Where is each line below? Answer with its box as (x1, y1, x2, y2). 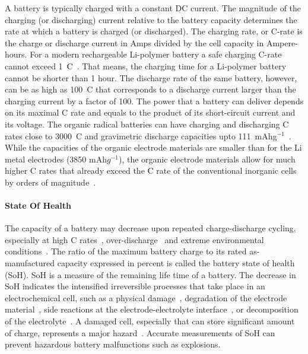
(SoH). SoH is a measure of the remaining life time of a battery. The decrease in (5, 268, 296, 280)
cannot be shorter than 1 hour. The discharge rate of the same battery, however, (5, 71, 297, 84)
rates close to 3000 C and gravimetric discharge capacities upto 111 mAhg (5, 129, 277, 142)
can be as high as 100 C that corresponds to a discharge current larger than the (5, 83, 296, 95)
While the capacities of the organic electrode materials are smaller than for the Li (5, 141, 302, 154)
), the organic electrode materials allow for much (118, 152, 296, 165)
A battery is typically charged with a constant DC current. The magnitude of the (5, 2, 301, 14)
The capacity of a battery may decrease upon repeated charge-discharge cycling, (5, 222, 296, 234)
